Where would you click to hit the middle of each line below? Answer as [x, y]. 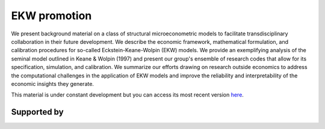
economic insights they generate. [53, 83]
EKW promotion [51, 16]
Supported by [37, 112]
